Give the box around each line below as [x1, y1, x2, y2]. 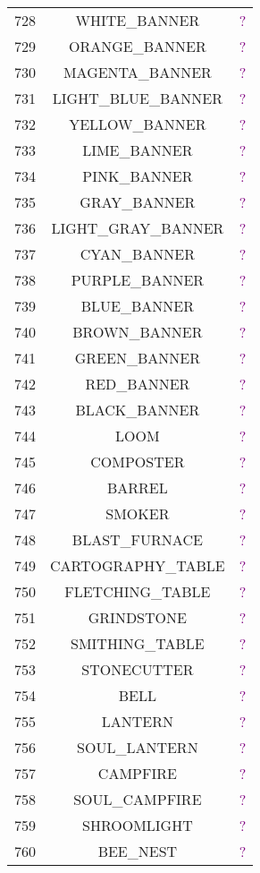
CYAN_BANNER [80, 244, 195, 264]
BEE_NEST [97, 841, 178, 861]
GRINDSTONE [88, 607, 187, 628]
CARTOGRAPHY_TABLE [50, 555, 225, 576]
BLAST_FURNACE [71, 529, 203, 550]
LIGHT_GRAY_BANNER [51, 218, 224, 238]
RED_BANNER [85, 373, 190, 394]
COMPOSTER [90, 451, 185, 472]
